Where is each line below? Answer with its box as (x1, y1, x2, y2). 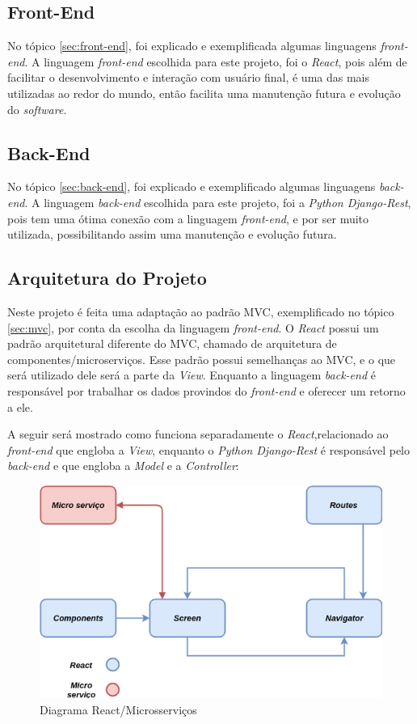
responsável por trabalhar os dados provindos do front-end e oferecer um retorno (7, 382, 406, 399)
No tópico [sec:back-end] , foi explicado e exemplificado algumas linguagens (7, 178, 376, 195)
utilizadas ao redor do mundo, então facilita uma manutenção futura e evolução (7, 84, 401, 101)
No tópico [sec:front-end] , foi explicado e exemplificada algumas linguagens (7, 37, 377, 54)
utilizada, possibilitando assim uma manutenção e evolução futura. (7, 226, 337, 243)
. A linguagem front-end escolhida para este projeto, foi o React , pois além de (24, 53, 407, 70)
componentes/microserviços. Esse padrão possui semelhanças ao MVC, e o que (7, 350, 396, 367)
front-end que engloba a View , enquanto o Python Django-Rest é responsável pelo (7, 441, 411, 458)
